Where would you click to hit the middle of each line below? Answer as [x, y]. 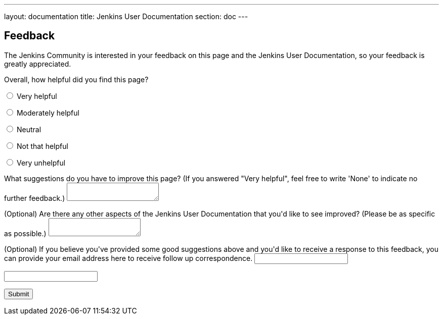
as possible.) [25, 233]
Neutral [29, 129]
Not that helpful [42, 146]
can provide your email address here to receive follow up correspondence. [128, 258]
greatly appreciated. [38, 64]
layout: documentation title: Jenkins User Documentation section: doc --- [126, 16]
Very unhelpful [41, 163]
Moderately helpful [48, 113]
